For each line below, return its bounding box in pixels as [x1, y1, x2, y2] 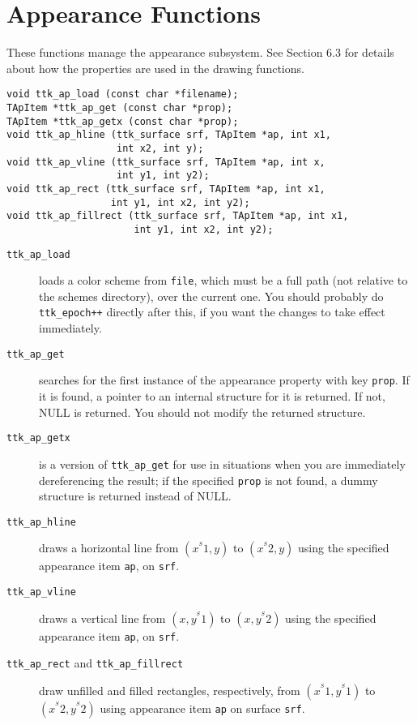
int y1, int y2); [117, 169, 210, 182]
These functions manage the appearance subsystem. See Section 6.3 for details [6, 44, 394, 61]
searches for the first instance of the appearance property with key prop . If [39, 371, 410, 388]
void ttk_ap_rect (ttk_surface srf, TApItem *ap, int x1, [6, 182, 326, 195]
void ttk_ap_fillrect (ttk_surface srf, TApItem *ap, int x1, [6, 210, 349, 222]
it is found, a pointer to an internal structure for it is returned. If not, [39, 388, 385, 404]
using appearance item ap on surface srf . [100, 700, 305, 717]
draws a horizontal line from [39, 539, 179, 556]
